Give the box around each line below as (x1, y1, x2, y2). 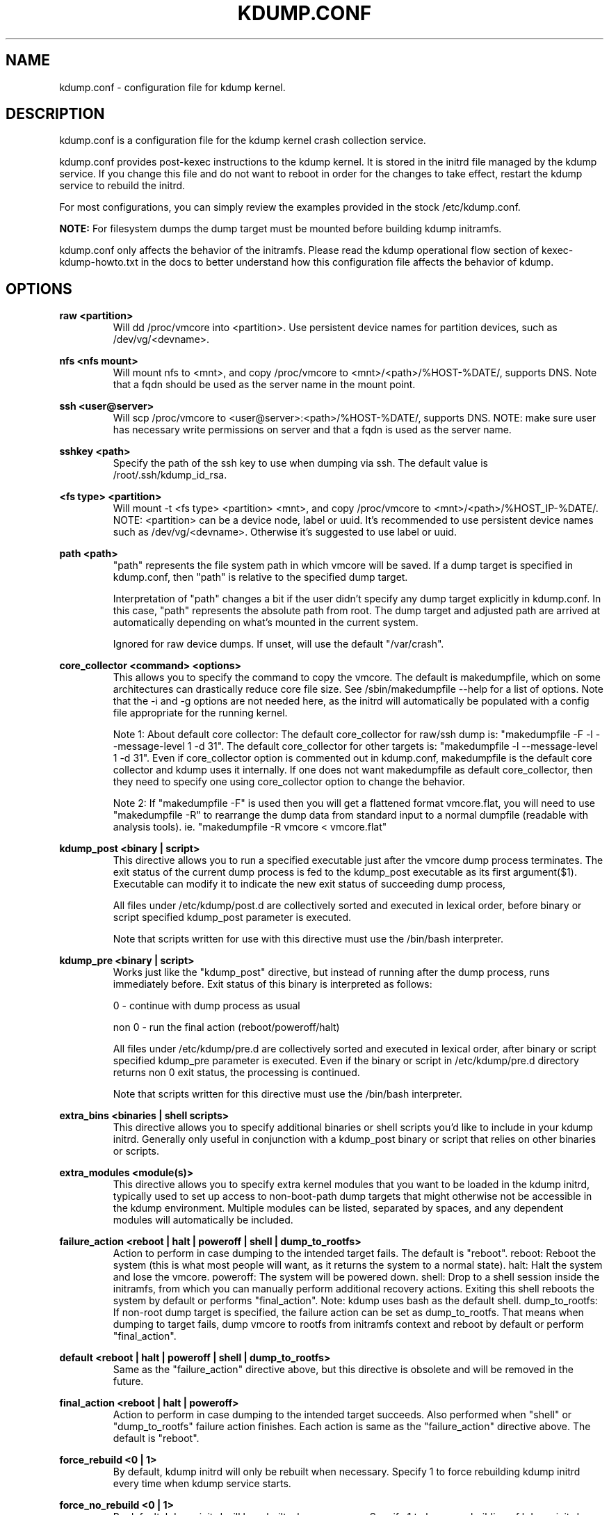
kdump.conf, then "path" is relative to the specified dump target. (113, 571, 408, 584)
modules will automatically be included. (113, 1214, 293, 1226)
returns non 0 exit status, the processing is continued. (113, 1066, 360, 1079)
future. (113, 1375, 144, 1388)
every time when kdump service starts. (113, 1477, 291, 1490)
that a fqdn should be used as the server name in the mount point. (113, 378, 416, 391)
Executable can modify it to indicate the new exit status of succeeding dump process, (113, 878, 506, 890)
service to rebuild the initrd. (59, 179, 186, 192)
